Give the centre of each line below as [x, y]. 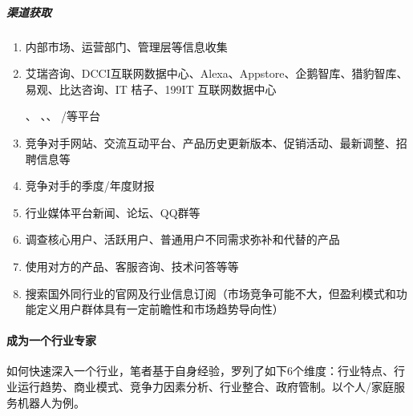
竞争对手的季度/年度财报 [90, 186]
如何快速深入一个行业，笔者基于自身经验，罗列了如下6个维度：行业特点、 [200, 371]
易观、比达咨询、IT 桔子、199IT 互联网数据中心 [151, 89]
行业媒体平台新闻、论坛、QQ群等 [113, 212]
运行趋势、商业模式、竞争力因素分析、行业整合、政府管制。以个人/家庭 [205, 387]
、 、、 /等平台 [63, 116]
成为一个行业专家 [51, 340]
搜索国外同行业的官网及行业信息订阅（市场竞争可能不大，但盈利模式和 [211, 293]
